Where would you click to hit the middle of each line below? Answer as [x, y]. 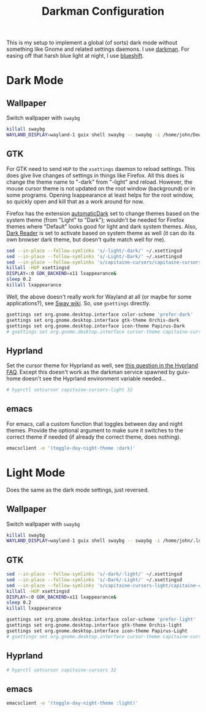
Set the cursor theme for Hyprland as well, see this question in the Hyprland [102, 366]
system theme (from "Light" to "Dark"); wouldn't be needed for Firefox [95, 220]
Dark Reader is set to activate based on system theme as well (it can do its [101, 233]
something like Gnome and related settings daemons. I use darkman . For [98, 49]
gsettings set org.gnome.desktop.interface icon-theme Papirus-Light [97, 631]
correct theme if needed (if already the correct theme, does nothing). [94, 437]
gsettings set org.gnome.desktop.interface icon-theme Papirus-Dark [96, 326]
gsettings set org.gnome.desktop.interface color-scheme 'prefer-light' [101, 620]
